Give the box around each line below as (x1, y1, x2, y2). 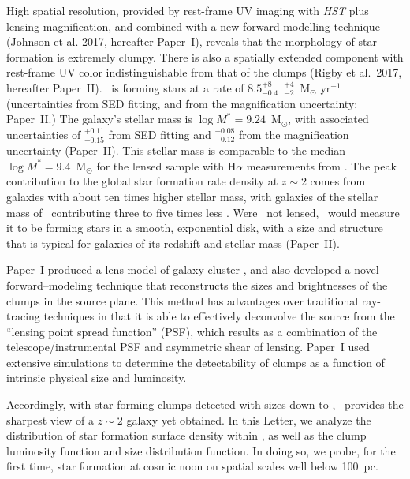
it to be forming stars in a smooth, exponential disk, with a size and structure (6, 219, 383, 236)
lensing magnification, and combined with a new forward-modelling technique (6, 17, 380, 34)
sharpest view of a (6, 411, 95, 428)
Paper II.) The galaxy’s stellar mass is (6, 110, 192, 127)
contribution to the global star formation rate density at (6, 173, 278, 189)
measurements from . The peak (246, 157, 397, 174)
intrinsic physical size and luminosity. (6, 369, 187, 386)
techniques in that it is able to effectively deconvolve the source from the (43, 308, 395, 324)
